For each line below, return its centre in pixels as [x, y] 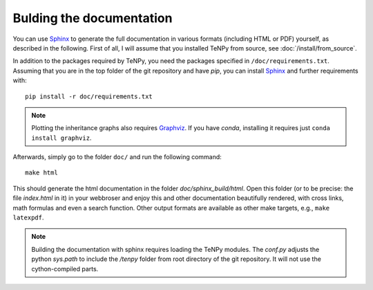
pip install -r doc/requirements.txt [89, 96]
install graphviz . [61, 138]
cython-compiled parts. [65, 269]
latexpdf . [28, 217]
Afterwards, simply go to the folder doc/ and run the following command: [117, 157]
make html [41, 173]
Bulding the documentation [93, 18]
